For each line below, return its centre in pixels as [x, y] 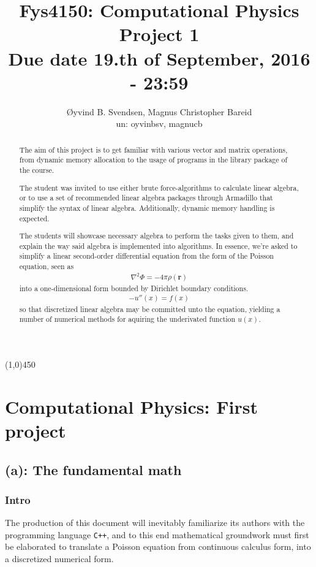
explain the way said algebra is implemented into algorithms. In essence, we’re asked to [158, 245]
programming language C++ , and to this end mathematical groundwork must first [157, 534]
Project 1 [159, 34]
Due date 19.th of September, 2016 [159, 58]
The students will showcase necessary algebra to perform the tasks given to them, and [156, 236]
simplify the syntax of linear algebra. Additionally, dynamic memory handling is [147, 207]
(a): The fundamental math [93, 469]
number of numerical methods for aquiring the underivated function [127, 319]
